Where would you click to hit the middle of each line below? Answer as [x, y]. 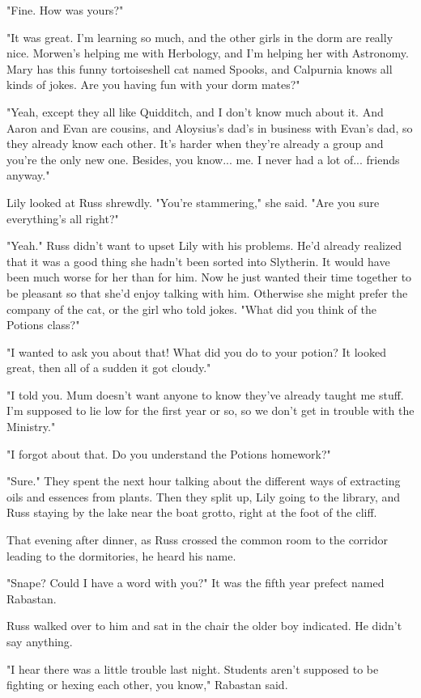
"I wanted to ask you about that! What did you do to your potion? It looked [196, 351]
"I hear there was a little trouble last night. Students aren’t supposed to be [193, 668]
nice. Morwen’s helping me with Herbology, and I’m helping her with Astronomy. [208, 53]
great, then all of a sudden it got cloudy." [109, 368]
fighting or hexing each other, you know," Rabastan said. [147, 685]
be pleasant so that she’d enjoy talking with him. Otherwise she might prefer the [207, 292]
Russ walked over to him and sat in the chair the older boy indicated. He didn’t [204, 626]
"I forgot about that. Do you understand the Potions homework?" [169, 453]
